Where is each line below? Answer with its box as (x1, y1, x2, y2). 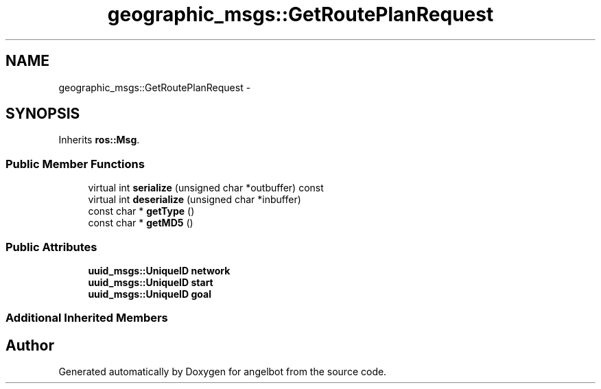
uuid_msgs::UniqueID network (88, 264, 231, 276)
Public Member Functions (5, 156, 145, 171)
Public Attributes (5, 239, 97, 254)
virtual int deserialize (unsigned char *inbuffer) (88, 193, 301, 206)
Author (5, 336, 54, 354)
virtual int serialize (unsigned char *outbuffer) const (88, 182, 324, 194)
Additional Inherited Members (5, 311, 168, 325)
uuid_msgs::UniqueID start (88, 276, 213, 288)
